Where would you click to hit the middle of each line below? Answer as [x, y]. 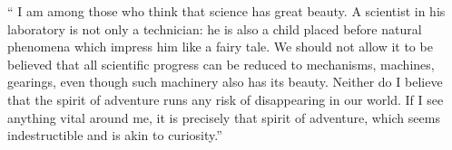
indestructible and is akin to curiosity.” [115, 135]
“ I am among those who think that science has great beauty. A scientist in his [226, 11]
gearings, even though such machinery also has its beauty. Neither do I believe [225, 82]
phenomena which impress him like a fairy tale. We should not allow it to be [220, 47]
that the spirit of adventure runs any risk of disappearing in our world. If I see [226, 99]
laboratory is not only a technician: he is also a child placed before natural [215, 28]
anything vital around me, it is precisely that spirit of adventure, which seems [224, 117]
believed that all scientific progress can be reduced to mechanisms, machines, [221, 64]
